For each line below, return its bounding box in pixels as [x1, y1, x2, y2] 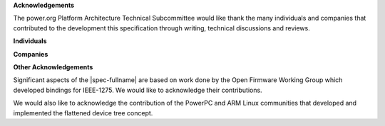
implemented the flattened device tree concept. [13, 108, 153, 117]
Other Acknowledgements [13, 62, 93, 71]
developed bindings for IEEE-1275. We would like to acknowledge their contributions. [13, 86, 263, 94]
